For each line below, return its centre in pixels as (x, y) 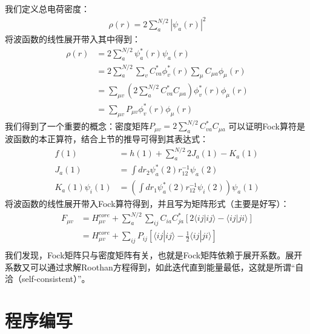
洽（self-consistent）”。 (48, 279)
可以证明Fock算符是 (267, 126)
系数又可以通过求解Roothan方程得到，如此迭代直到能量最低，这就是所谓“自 (154, 267)
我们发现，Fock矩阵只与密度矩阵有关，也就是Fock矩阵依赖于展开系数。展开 (154, 255)
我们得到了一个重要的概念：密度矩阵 (77, 126)
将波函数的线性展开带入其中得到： (73, 39)
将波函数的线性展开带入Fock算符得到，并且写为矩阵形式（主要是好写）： (147, 204)
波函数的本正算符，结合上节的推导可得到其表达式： (107, 139)
